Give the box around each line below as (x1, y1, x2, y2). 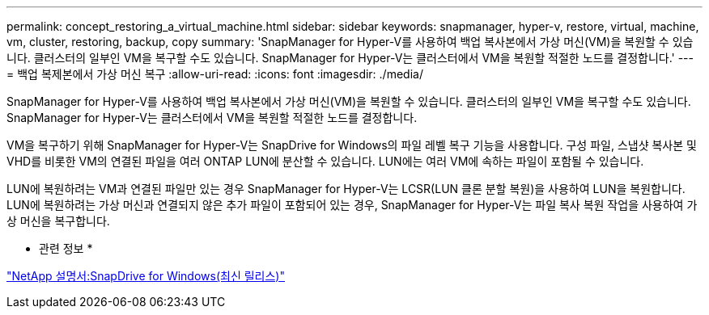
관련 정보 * (39, 241, 93, 255)
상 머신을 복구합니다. (6, 214, 110, 228)
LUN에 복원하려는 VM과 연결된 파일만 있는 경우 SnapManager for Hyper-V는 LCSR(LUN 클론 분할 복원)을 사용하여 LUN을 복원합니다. (6, 182, 686, 195)
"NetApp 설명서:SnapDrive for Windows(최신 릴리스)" (6, 269, 285, 283)
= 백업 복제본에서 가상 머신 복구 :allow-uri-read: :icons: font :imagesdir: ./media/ (6, 67, 423, 81)
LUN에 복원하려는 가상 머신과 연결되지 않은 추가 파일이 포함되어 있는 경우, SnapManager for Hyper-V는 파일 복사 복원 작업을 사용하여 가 (6, 198, 698, 212)
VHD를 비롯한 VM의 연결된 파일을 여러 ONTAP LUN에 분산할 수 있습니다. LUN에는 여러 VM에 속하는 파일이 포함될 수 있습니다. (6, 154, 644, 168)
